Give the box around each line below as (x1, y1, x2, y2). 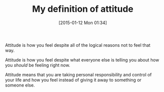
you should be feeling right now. (5, 62, 70, 68)
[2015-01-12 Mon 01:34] (58, 20, 107, 26)
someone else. (5, 82, 35, 88)
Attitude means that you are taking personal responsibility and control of (5, 71, 152, 77)
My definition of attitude (32, 3, 134, 15)
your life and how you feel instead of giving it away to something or (5, 77, 142, 83)
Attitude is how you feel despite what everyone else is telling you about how (5, 57, 159, 62)
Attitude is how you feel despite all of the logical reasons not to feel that (5, 42, 151, 48)
